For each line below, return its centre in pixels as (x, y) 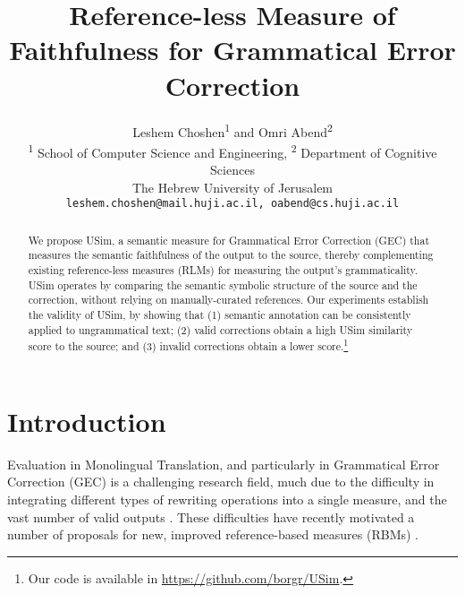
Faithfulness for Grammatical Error (232, 50)
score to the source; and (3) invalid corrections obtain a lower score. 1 (188, 345)
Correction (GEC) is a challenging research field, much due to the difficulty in (221, 482)
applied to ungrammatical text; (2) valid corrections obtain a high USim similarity (220, 329)
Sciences (232, 169)
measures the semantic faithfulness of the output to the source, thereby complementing (231, 255)
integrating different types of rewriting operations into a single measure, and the (227, 499)
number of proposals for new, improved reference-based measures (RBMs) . (213, 534)
